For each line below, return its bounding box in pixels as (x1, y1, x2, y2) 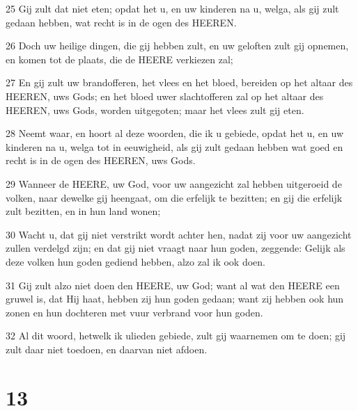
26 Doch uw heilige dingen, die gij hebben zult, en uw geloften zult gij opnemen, (6, 38, 349, 53)
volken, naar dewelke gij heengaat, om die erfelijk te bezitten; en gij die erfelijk (6, 190, 343, 204)
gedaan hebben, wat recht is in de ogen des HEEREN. (6, 15, 237, 29)
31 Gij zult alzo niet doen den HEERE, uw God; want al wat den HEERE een (6, 277, 340, 292)
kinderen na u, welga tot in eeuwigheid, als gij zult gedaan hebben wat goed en (6, 139, 343, 154)
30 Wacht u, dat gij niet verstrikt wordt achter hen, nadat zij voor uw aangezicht (6, 227, 352, 241)
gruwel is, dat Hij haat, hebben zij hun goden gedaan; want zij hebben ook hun (6, 291, 344, 306)
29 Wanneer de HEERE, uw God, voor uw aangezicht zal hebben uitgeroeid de (6, 176, 342, 191)
